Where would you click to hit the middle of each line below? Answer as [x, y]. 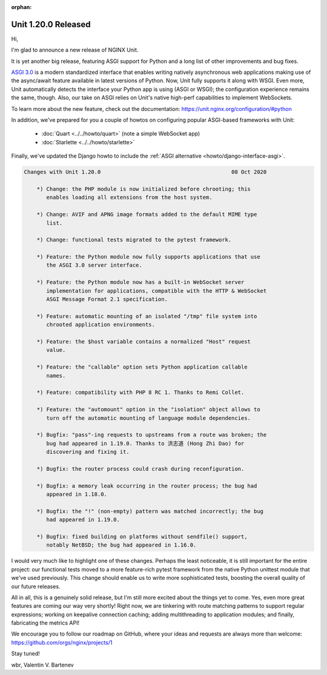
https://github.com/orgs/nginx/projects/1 [62, 642]
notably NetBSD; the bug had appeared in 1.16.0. [121, 545]
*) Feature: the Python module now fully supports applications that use [148, 257]
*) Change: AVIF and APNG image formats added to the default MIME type [147, 214]
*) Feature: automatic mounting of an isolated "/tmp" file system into [147, 316]
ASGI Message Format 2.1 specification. [107, 299]
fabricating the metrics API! [45, 623]
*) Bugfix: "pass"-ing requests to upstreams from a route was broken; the [152, 435]
